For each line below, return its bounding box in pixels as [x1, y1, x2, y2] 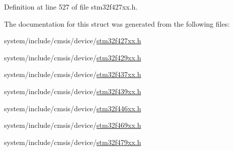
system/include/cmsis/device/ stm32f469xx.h [4, 120, 141, 130]
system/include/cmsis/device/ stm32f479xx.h [4, 136, 141, 147]
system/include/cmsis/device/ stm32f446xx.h [4, 103, 141, 113]
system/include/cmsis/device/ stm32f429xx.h [4, 52, 141, 62]
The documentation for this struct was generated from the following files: [4, 18, 230, 29]
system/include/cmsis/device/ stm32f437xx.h [4, 69, 141, 80]
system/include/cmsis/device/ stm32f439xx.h [4, 86, 141, 96]
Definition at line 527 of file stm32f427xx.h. [4, 2, 138, 12]
